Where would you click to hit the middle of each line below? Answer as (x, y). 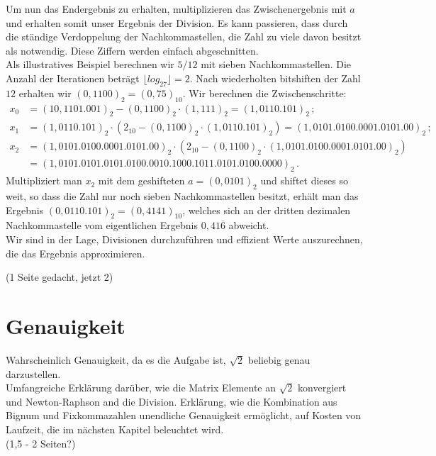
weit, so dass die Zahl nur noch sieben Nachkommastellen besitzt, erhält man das (182, 196)
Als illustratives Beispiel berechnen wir (90, 64)
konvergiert (322, 388)
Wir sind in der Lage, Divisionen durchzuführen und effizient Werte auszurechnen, (184, 239)
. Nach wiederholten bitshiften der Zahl (275, 78)
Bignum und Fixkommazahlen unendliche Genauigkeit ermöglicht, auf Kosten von (184, 415)
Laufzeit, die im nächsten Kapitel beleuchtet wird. (115, 429)
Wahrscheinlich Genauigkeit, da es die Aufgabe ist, (116, 359)
